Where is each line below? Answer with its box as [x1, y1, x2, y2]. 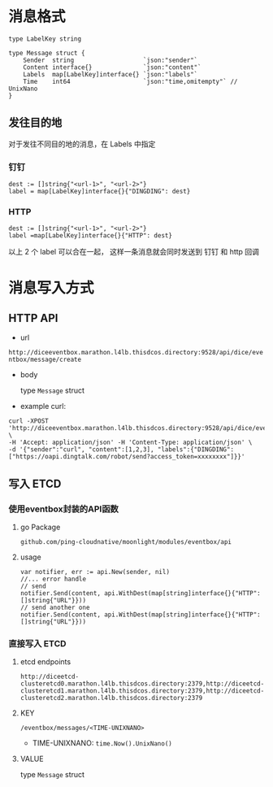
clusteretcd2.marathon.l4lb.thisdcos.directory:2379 [19, 694, 203, 702]
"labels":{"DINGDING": [157, 446, 234, 454]
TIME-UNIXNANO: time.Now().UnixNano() [32, 738, 172, 748]
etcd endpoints [19, 657, 71, 667]
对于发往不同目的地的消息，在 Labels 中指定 [8, 139, 156, 149]
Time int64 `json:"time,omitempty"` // [23, 77, 238, 85]
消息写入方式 [8, 278, 95, 297]
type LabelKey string [8, 34, 82, 43]
